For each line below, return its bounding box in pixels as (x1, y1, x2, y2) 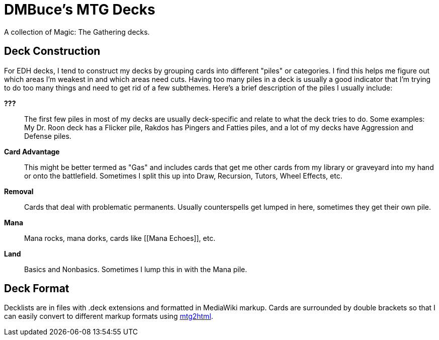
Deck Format (4, 282, 69, 295)
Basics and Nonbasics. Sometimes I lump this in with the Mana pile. (24, 265, 247, 274)
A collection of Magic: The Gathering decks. (4, 27, 150, 36)
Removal (4, 187, 34, 196)
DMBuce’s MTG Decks (4, 1, 155, 18)
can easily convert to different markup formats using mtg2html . (4, 312, 213, 321)
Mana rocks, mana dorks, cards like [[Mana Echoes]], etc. (24, 233, 216, 242)
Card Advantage (4, 147, 60, 156)
